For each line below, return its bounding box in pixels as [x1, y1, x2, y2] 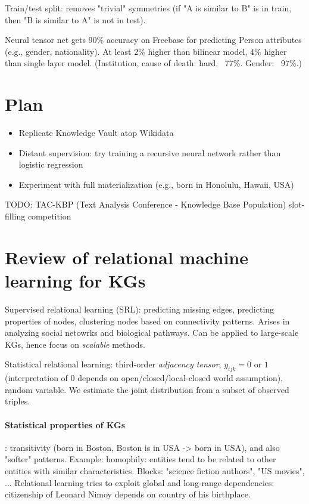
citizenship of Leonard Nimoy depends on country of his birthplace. [5, 488, 251, 500]
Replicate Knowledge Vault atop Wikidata [18, 126, 174, 139]
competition [27, 210, 71, 222]
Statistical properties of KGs [5, 418, 126, 431]
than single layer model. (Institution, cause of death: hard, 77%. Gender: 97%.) [5, 57, 302, 69]
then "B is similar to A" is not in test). [5, 13, 146, 26]
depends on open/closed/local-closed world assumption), [77, 372, 283, 384]
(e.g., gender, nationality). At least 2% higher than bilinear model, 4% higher [5, 45, 287, 57]
